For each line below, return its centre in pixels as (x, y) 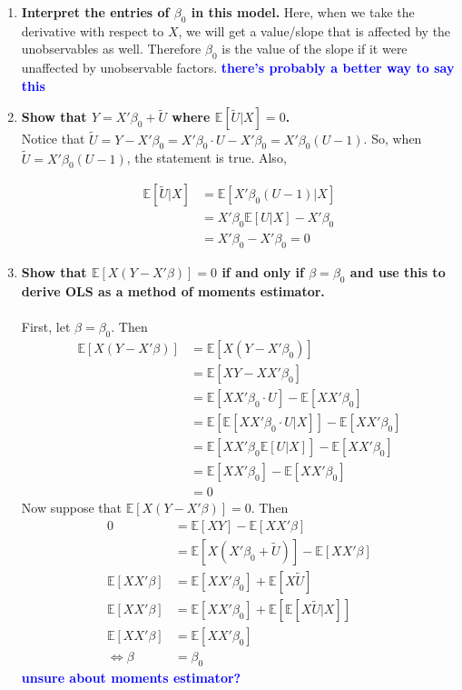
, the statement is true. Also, (206, 158)
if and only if (263, 272)
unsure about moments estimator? (131, 677)
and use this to (398, 272)
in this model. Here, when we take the (303, 12)
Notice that (53, 139)
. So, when (393, 139)
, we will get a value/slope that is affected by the (315, 30)
